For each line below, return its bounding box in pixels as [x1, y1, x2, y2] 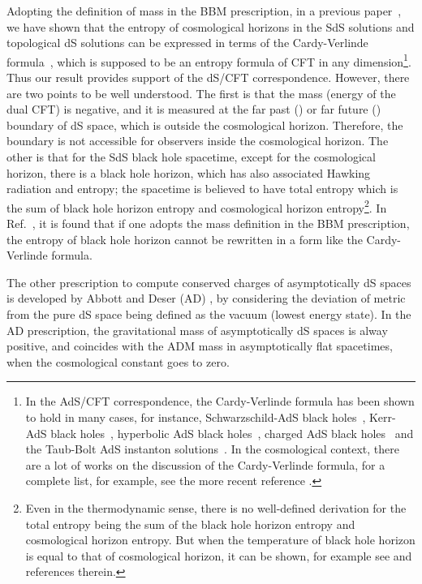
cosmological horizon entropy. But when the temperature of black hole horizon [25, 531, 416, 548]
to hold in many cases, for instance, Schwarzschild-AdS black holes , [25, 408, 366, 425]
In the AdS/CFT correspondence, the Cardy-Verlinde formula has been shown [25, 393, 415, 410]
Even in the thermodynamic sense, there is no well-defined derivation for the [25, 499, 407, 516]
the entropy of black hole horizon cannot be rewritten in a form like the [6, 230, 363, 247]
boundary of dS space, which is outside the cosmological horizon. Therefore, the [6, 116, 403, 133]
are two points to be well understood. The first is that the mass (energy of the [6, 84, 396, 101]
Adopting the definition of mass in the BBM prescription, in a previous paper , [6, 2, 402, 19]
